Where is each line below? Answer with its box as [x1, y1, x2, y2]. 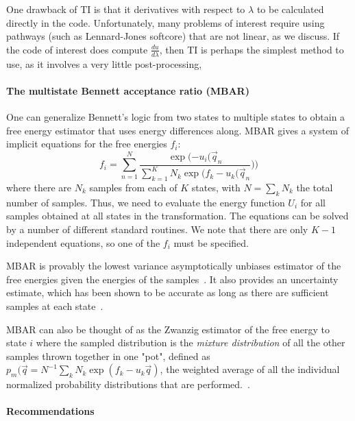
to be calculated [256, 2, 324, 16]
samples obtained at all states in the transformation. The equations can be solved [6, 208, 349, 223]
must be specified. [173, 235, 249, 250]
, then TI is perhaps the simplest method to [159, 42, 344, 56]
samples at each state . [6, 298, 103, 313]
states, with [191, 180, 241, 194]
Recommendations [6, 404, 95, 418]
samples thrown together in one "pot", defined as [6, 348, 210, 363]
